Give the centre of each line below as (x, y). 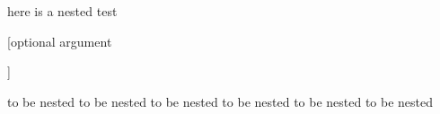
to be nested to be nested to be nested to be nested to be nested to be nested (220, 101)
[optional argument (60, 41)
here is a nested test (62, 11)
